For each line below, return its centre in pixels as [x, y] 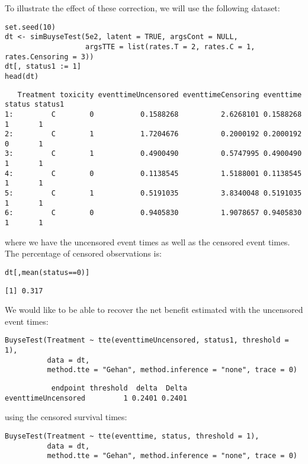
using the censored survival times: [66, 417]
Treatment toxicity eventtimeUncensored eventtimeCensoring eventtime [160, 95]
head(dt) [22, 76]
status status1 [35, 105]
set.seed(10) [30, 27]
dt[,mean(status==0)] [47, 272]
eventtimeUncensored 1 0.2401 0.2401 [96, 398]
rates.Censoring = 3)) [49, 57]
